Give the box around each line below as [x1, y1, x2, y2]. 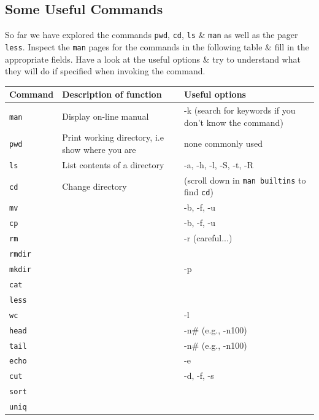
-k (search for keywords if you [184, 104, 296, 117]
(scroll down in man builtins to [184, 173, 306, 186]
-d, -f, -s [184, 369, 214, 382]
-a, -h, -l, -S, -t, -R [184, 158, 254, 171]
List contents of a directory [62, 158, 164, 171]
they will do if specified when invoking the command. [5, 64, 206, 77]
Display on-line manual [62, 109, 149, 122]
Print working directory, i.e [62, 131, 164, 144]
